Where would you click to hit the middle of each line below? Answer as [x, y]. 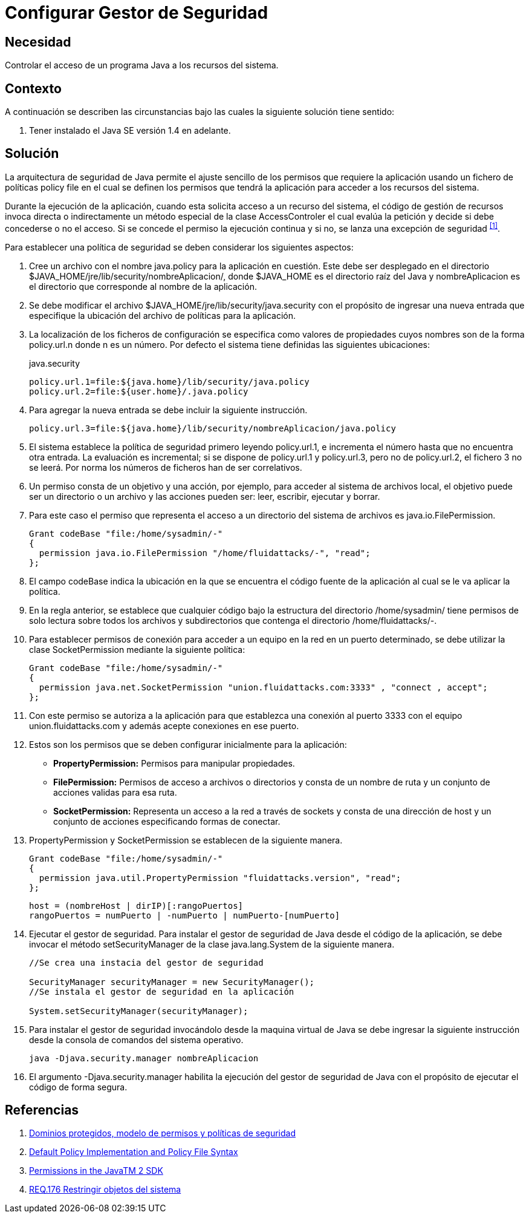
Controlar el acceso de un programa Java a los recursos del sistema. [142, 65]
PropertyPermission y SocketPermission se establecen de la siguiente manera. [186, 840]
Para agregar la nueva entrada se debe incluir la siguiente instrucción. [168, 410]
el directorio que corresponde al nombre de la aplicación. [143, 286]
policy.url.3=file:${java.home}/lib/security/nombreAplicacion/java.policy [213, 428]
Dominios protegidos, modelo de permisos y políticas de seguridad [162, 1133]
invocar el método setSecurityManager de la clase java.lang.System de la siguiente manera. [212, 944]
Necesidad [38, 42]
